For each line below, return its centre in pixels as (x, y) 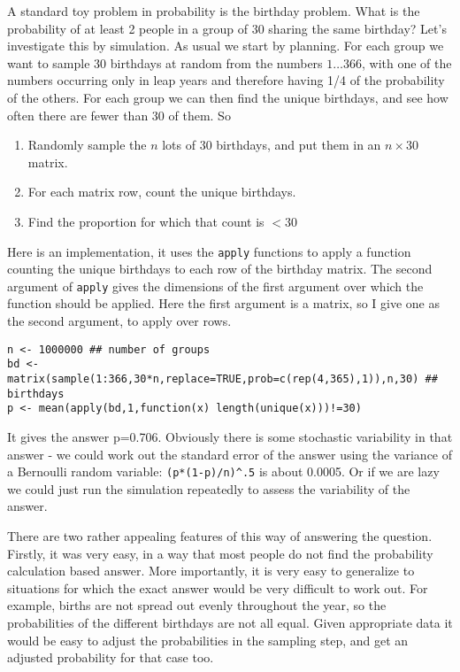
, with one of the (407, 62)
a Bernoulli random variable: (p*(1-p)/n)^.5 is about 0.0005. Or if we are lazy (223, 471)
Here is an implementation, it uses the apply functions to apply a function (209, 251)
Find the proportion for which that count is (146, 221)
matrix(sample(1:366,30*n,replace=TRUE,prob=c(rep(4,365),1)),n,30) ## (222, 378)
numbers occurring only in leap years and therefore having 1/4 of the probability (226, 80)
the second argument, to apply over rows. (119, 321)
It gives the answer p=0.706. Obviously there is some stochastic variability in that (230, 436)
